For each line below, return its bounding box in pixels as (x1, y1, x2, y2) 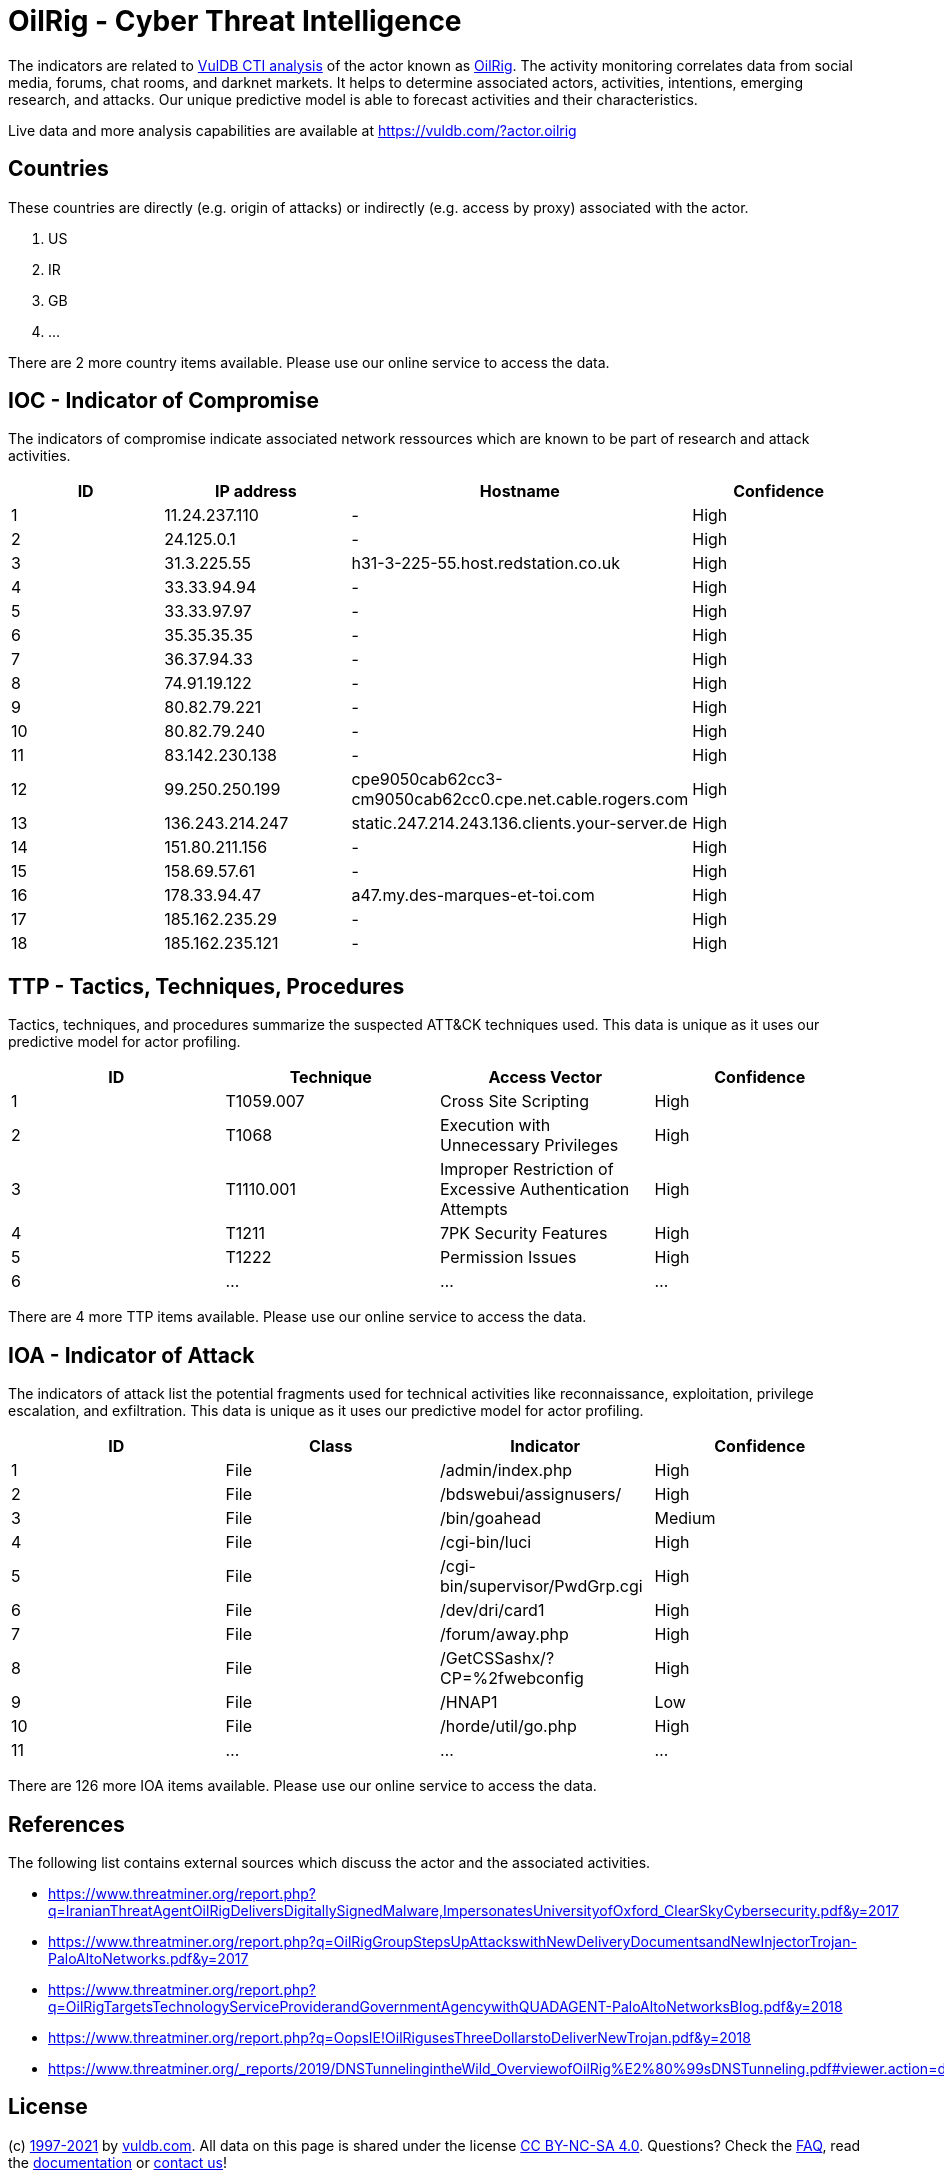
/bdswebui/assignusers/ (440, 1484, 622, 1505)
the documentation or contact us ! (8, 2153, 227, 2171)
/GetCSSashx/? (440, 1648, 555, 1669)
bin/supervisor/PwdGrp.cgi (440, 1576, 643, 1597)
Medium (654, 1508, 716, 1529)
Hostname (479, 481, 560, 502)
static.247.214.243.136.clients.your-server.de (351, 813, 688, 834)
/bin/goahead (440, 1508, 541, 1529)
